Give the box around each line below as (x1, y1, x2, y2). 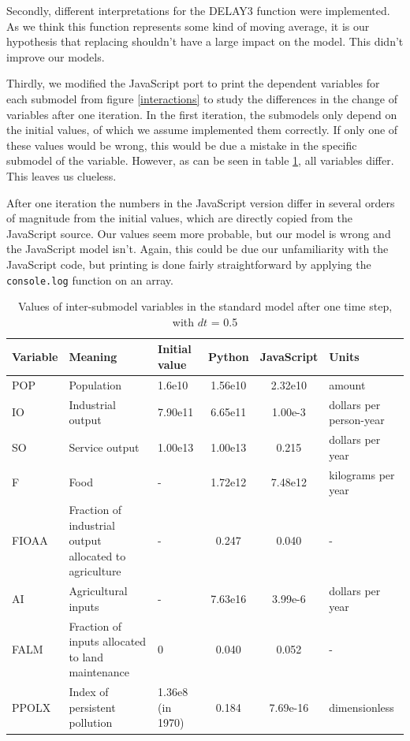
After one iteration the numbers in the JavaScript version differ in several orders (6, 194, 395, 210)
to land (69, 648, 103, 665)
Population (69, 376, 122, 393)
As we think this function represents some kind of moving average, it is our (6, 17, 370, 34)
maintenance (69, 664, 129, 680)
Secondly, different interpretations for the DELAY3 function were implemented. (6, 2, 390, 18)
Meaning (69, 348, 117, 365)
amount (329, 376, 366, 393)
